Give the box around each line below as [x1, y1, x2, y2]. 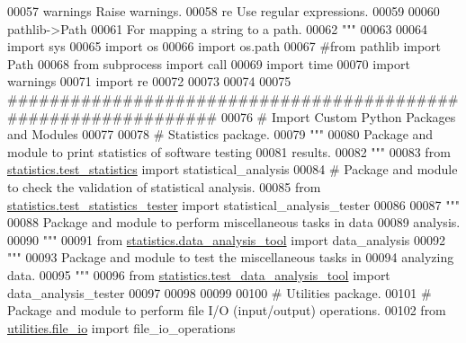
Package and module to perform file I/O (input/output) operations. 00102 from [7, 301, 446, 320]
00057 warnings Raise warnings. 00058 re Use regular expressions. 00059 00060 [7, 2, 440, 20]
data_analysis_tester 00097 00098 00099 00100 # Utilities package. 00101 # [7, 283, 432, 302]
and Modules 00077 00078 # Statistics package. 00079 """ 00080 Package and [7, 125, 434, 144]
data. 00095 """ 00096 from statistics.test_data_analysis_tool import [7, 265, 390, 284]
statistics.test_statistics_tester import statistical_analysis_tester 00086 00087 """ [7, 195, 460, 214]
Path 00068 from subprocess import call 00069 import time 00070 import [7, 54, 410, 73]
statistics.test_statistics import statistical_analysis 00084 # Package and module [7, 160, 458, 179]
